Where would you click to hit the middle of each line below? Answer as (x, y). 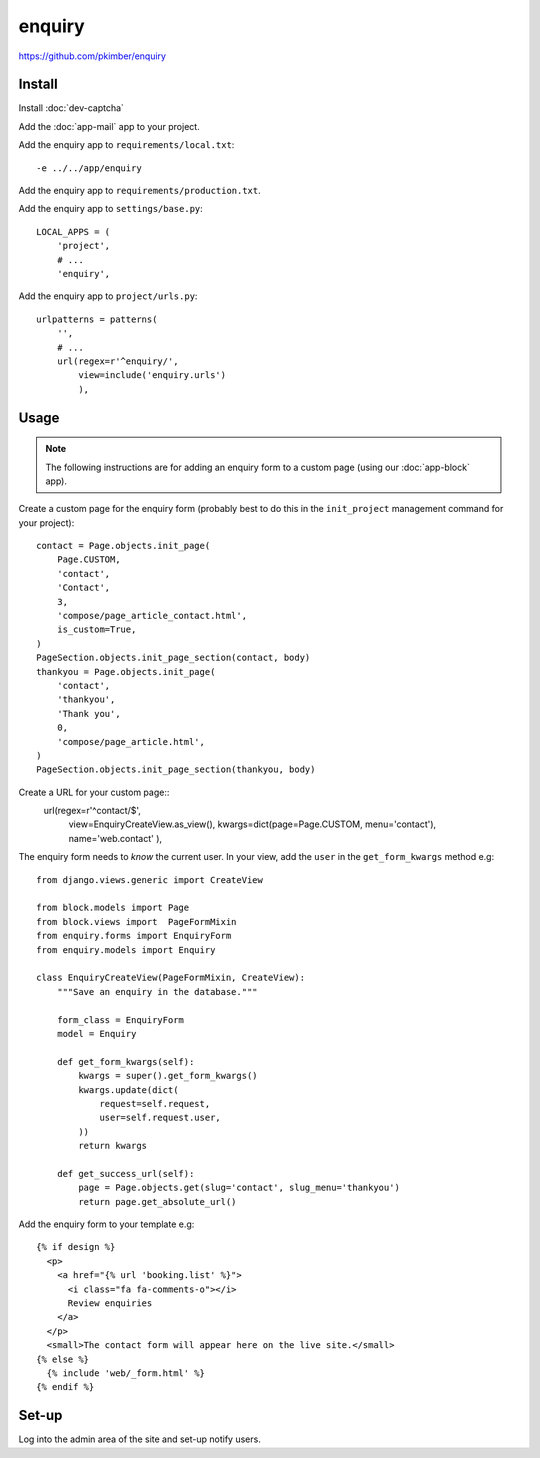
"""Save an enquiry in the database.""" (157, 991)
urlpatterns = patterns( (97, 319)
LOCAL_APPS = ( (73, 231)
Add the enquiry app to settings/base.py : (111, 209)
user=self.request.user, (160, 1118)
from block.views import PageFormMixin (136, 921)
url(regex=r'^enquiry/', (117, 361)
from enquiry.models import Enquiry (126, 949)
